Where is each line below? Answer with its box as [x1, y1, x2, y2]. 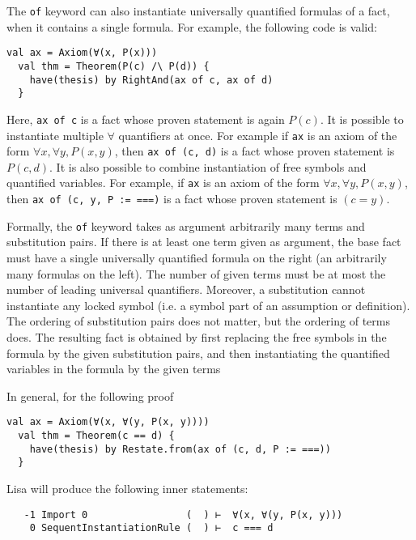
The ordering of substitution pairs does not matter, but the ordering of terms [6, 313, 390, 330]
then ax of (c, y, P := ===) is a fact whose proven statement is [6, 190, 337, 207]
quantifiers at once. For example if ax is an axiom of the [118, 126, 397, 143]
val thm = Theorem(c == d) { [18, 430, 175, 441]
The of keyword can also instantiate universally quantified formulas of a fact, [6, 2, 390, 19]
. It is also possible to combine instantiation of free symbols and [49, 158, 367, 175]
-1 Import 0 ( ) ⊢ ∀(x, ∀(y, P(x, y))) [23, 508, 343, 521]
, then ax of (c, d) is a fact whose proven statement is [114, 142, 395, 159]
